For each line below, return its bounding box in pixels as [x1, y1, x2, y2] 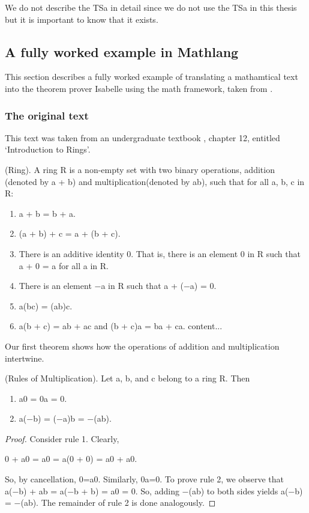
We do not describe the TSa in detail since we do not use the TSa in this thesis [5, 1, 297, 13]
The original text [5, 108, 89, 123]
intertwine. [5, 351, 44, 364]
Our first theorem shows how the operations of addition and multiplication [5, 339, 280, 352]
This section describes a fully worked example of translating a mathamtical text [5, 70, 298, 83]
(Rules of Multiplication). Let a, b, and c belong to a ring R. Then [5, 372, 250, 384]
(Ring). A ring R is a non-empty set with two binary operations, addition [5, 163, 275, 175]
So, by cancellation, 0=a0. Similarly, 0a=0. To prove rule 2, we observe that [5, 473, 284, 485]
